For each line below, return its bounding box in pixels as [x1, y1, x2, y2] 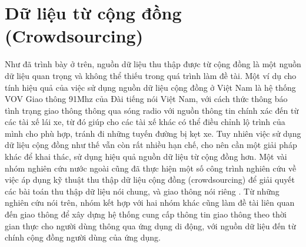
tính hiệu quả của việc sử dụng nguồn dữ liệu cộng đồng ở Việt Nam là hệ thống [5, 81, 296, 93]
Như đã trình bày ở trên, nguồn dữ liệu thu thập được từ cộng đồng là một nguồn [5, 58, 301, 70]
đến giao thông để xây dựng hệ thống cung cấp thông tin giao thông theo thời [5, 208, 287, 220]
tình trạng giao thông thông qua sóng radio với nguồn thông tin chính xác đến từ [5, 104, 299, 116]
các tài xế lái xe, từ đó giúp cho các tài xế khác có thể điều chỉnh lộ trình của [5, 116, 285, 128]
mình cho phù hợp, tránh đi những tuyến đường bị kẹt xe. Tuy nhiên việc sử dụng [5, 127, 301, 139]
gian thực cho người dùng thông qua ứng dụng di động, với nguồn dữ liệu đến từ [5, 219, 296, 232]
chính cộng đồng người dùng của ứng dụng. [5, 231, 161, 243]
